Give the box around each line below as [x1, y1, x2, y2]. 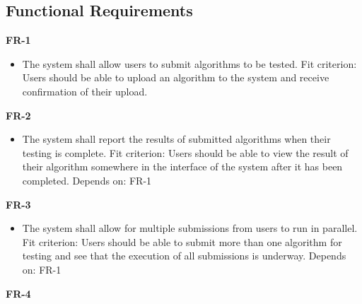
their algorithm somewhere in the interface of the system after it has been [22, 159, 343, 174]
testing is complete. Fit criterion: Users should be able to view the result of [22, 145, 349, 160]
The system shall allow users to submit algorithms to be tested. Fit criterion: [22, 56, 357, 71]
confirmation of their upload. [22, 83, 148, 98]
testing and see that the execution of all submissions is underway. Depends [22, 248, 346, 263]
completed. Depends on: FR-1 [22, 173, 152, 187]
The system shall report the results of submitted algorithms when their [22, 131, 331, 146]
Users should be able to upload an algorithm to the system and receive [22, 70, 329, 85]
